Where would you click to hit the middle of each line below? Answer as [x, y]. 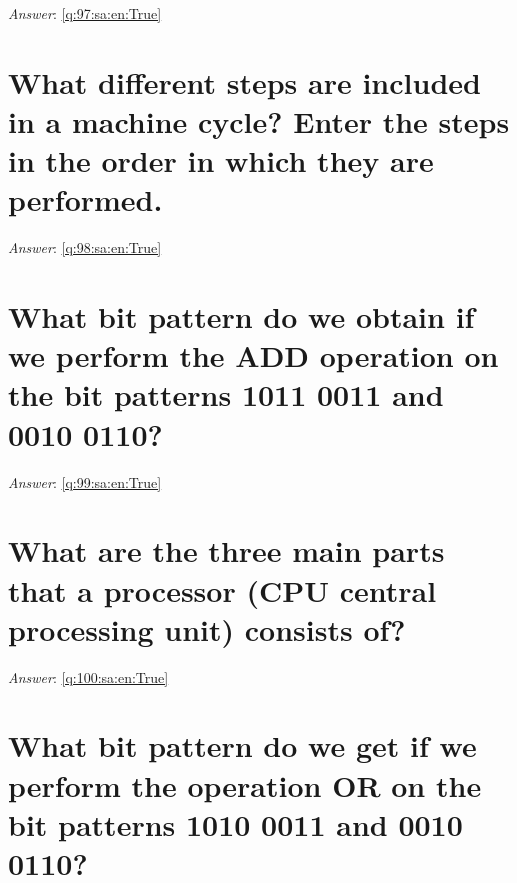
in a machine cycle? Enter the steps [259, 120]
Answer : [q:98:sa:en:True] [85, 247]
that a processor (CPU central [222, 589]
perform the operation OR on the [245, 784]
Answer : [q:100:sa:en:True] [88, 676]
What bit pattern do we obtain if [241, 316]
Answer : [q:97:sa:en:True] [85, 13]
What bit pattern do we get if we [242, 745]
